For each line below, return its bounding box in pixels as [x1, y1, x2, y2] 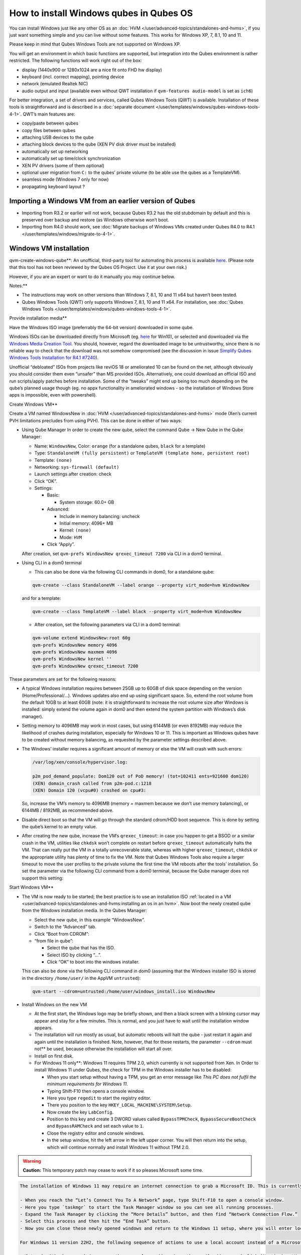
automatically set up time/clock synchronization [22, 156, 121, 162]
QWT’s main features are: [23, 111, 75, 117]
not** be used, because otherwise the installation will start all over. [34, 1046, 173, 1052]
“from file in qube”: [34, 938, 74, 944]
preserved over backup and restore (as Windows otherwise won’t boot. [22, 217, 169, 223]
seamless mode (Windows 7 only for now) [22, 176, 109, 183]
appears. [34, 1025, 53, 1031]
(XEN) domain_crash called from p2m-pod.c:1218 [32, 781, 152, 786]
